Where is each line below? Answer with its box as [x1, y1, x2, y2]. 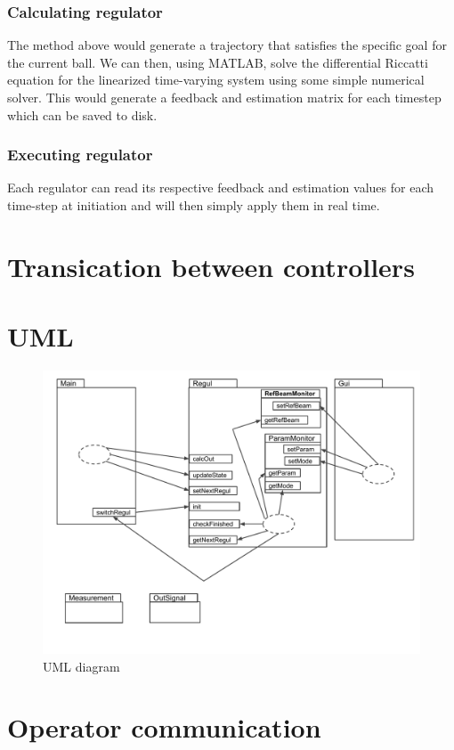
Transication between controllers [7, 248, 415, 284]
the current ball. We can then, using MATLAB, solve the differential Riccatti [7, 53, 428, 71]
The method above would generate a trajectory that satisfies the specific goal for [7, 36, 447, 54]
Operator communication [7, 709, 321, 746]
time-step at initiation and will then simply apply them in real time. [7, 196, 380, 214]
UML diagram [43, 656, 120, 675]
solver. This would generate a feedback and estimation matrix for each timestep [7, 88, 442, 106]
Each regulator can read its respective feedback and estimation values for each [7, 178, 434, 197]
